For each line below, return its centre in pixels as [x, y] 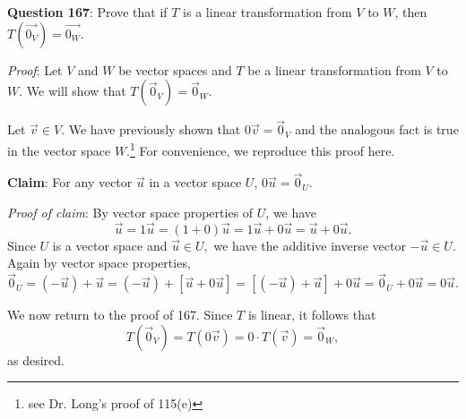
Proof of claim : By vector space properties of [130, 213]
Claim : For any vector [70, 182]
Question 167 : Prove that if [87, 12]
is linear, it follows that [312, 315]
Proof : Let [35, 69]
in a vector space [195, 182]
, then [411, 12]
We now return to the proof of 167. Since [120, 315]
